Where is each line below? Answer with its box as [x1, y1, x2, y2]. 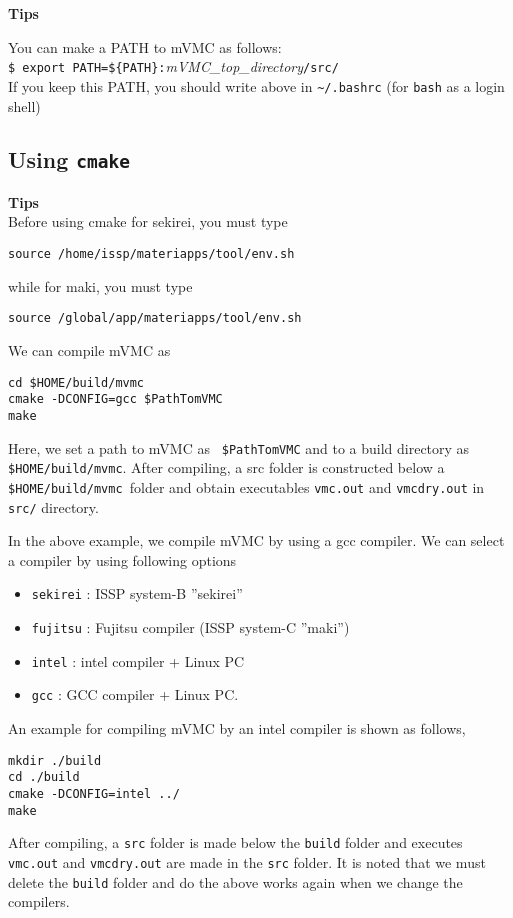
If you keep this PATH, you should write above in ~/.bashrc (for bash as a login [8, 75, 505, 96]
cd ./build [8, 770, 80, 785]
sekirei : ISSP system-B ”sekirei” [31, 583, 243, 604]
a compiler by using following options [8, 549, 237, 570]
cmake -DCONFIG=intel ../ [8, 786, 180, 801]
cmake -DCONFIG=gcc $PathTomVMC [8, 392, 223, 407]
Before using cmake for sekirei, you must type [8, 211, 288, 232]
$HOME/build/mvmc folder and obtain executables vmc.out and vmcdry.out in [8, 476, 485, 497]
